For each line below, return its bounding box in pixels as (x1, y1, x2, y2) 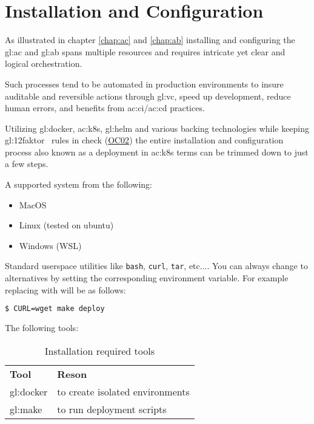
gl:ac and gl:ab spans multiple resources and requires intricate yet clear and (5, 45, 286, 58)
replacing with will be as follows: (5, 283, 126, 296)
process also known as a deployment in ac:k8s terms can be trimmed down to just (5, 145, 309, 158)
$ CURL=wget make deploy (5, 304, 105, 313)
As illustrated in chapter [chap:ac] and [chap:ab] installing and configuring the (5, 33, 295, 46)
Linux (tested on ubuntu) (19, 219, 114, 231)
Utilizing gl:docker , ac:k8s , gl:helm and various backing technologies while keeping (5, 121, 310, 134)
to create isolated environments (57, 384, 190, 398)
